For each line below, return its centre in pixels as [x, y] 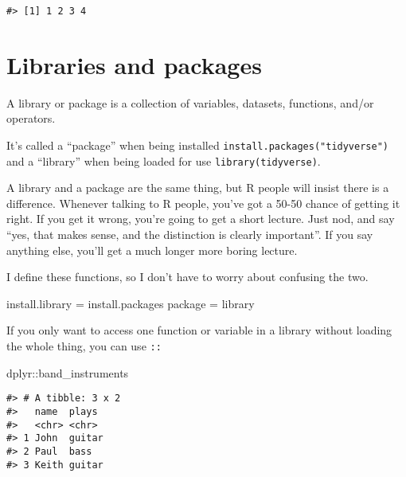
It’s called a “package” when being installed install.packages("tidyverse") [197, 145]
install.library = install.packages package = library [131, 303]
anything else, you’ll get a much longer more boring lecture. [152, 250]
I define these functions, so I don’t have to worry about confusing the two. [187, 277]
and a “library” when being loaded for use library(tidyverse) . [164, 160]
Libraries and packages [134, 64]
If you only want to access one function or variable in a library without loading [199, 330]
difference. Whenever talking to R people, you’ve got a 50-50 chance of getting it [203, 203]
